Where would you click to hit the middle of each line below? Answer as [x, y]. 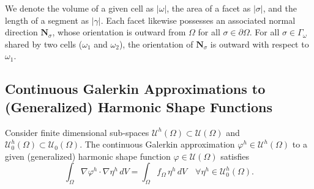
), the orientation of [156, 44]
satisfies [235, 156]
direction [21, 32]
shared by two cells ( [44, 44]
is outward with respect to [260, 44]
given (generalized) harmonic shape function [88, 156]
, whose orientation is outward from [119, 32]
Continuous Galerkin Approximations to [135, 89]
